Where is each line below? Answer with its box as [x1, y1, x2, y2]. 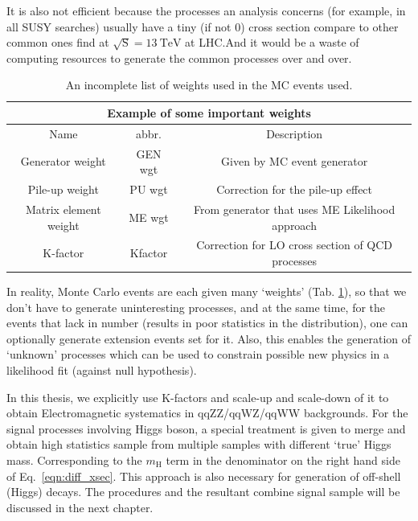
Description [266, 125, 323, 142]
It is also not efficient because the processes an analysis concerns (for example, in [6, 2, 406, 18]
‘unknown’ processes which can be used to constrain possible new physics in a [6, 346, 389, 363]
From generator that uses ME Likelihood [194, 200, 395, 217]
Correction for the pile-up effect [216, 181, 373, 198]
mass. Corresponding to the [6, 452, 142, 468]
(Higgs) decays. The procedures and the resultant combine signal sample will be [6, 483, 400, 500]
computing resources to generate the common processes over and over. [6, 49, 352, 66]
